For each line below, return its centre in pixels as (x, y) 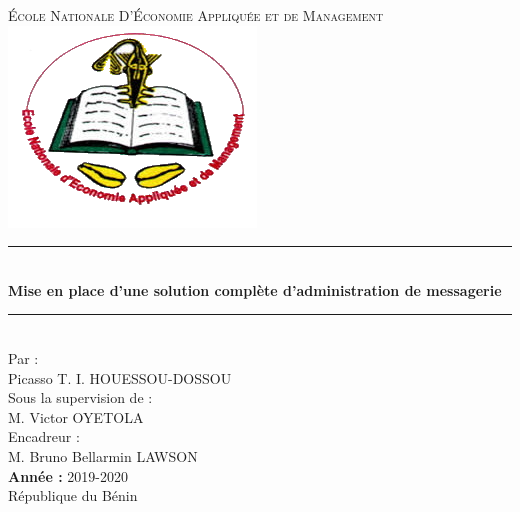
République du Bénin (73, 495)
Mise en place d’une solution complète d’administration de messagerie (255, 289)
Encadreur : (44, 436)
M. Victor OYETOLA (76, 416)
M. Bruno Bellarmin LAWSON (103, 455)
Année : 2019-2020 (68, 475)
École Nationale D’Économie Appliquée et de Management (196, 15)
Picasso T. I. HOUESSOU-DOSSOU (120, 377)
